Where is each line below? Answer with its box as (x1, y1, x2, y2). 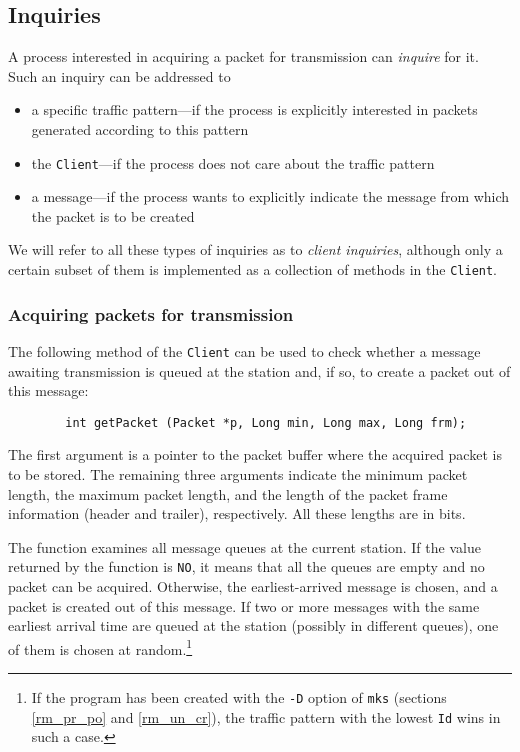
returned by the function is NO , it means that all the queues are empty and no (8, 556, 485, 577)
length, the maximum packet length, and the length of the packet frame (8, 483, 448, 504)
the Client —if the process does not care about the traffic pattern (31, 152, 435, 173)
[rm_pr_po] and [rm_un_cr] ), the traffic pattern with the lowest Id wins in (31, 706, 501, 727)
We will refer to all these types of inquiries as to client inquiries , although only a (8, 239, 503, 260)
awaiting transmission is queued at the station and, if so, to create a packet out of (8, 360, 511, 381)
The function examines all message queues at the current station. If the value (8, 536, 481, 557)
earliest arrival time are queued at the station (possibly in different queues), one (8, 615, 499, 636)
